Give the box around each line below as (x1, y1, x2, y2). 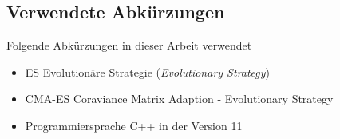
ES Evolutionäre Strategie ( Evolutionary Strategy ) (25, 63, 271, 80)
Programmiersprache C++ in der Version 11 (25, 117, 243, 133)
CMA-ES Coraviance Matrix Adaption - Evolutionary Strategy (25, 90, 334, 107)
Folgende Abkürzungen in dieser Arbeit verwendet (6, 37, 252, 54)
